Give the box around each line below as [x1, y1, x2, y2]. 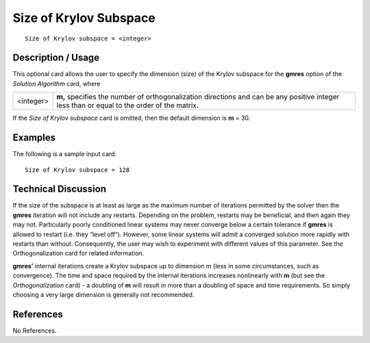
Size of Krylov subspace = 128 [25, 166, 130, 174]
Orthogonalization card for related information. [12, 249, 145, 257]
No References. [12, 326, 57, 335]
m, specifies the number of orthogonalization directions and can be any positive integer [56, 92, 340, 102]
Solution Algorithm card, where [12, 79, 101, 88]
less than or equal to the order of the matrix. [56, 101, 199, 110]
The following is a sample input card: [12, 150, 116, 158]
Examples [12, 132, 56, 144]
